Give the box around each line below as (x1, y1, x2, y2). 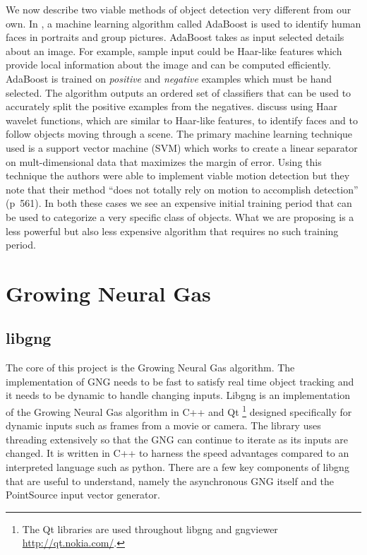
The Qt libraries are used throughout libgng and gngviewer (22, 521, 278, 536)
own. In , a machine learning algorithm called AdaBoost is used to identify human (6, 16, 361, 30)
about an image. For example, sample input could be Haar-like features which (6, 43, 342, 58)
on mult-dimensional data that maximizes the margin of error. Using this (6, 154, 322, 169)
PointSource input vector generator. (6, 487, 160, 502)
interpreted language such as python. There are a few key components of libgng (6, 460, 349, 475)
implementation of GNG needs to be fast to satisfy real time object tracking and (6, 374, 354, 388)
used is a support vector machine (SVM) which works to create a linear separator (6, 140, 358, 155)
